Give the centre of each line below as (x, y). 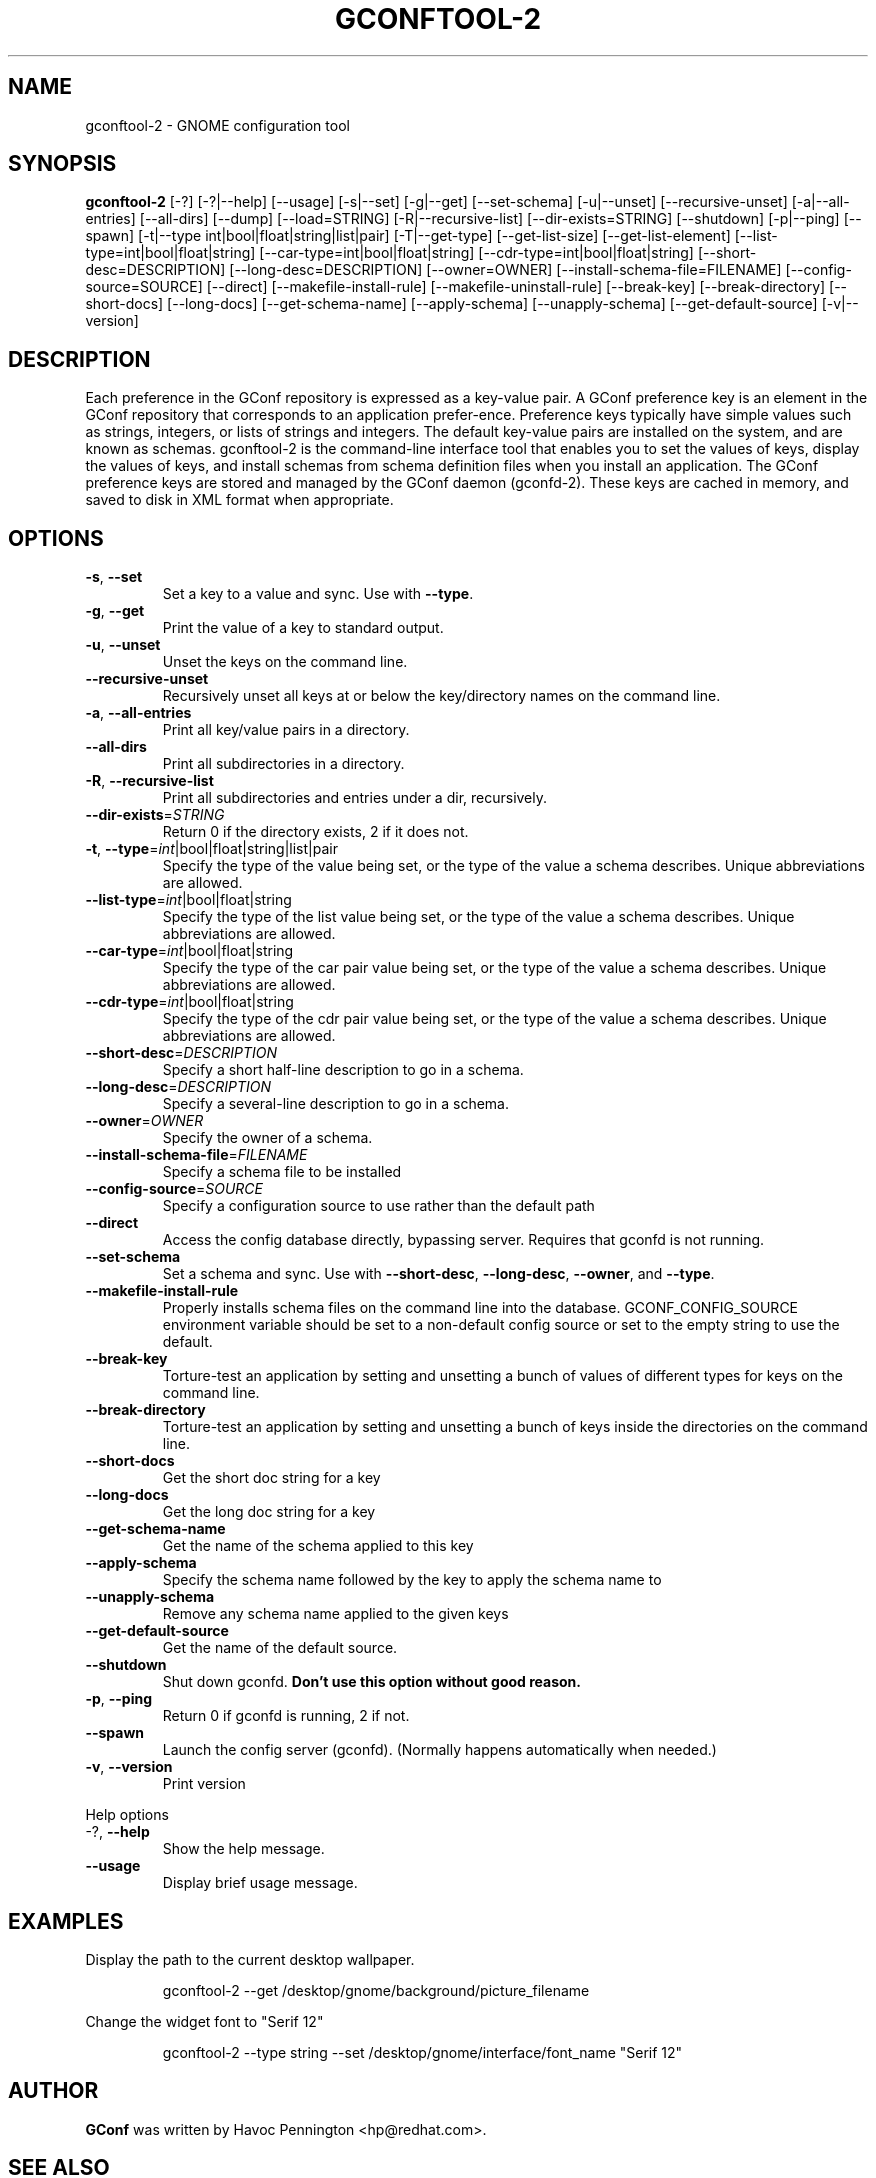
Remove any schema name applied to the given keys (335, 1614)
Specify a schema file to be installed (282, 1172)
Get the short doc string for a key (271, 1478)
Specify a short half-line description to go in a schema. (343, 1070)
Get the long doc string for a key (269, 1512)
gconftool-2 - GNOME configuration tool (217, 125)
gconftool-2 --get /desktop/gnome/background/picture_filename (376, 1990)
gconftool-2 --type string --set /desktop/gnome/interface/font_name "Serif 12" (422, 2052)
